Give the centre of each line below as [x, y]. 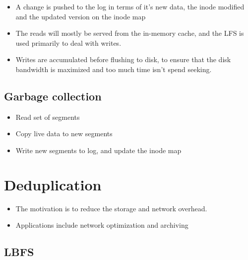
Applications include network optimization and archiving [102, 225]
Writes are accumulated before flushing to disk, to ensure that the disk [123, 59]
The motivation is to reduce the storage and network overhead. [111, 208]
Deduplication [53, 184]
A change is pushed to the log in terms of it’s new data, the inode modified [130, 6]
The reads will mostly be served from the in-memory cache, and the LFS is [130, 33]
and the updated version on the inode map [81, 16]
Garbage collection [53, 96]
